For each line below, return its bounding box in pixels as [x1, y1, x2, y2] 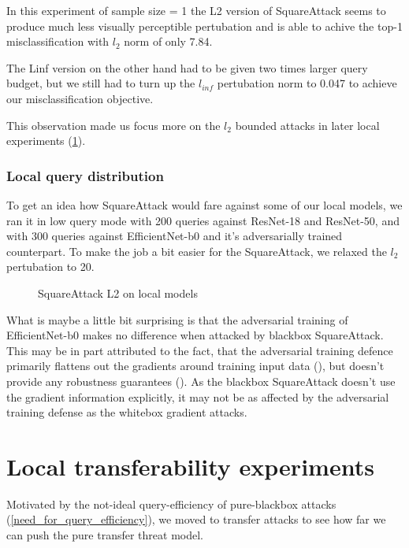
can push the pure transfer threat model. [6, 527, 203, 542]
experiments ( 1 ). [6, 132, 86, 149]
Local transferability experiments [6, 450, 374, 482]
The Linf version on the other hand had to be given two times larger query [6, 59, 368, 76]
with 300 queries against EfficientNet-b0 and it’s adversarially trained [6, 228, 343, 244]
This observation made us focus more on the [6, 117, 221, 133]
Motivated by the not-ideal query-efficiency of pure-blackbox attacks [6, 495, 336, 512]
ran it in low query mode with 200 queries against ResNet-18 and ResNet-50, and [6, 212, 400, 228]
